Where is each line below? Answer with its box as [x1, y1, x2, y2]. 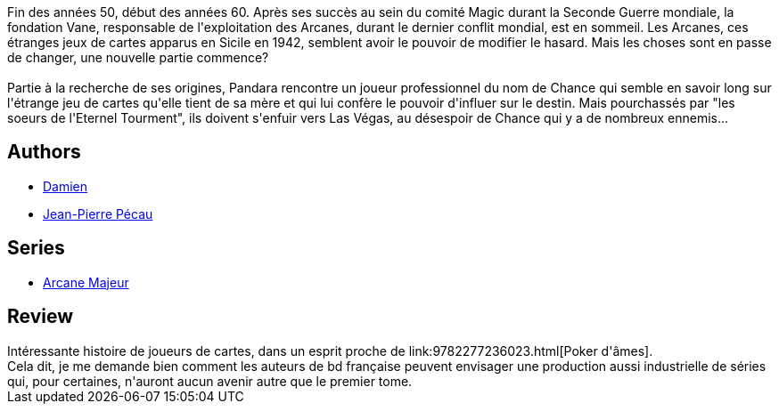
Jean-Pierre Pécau [43, 205, 153, 222]
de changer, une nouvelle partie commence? [7, 50, 269, 65]
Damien [43, 178, 88, 194]
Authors [7, 141, 81, 164]
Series [7, 237, 65, 260]
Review [7, 305, 74, 328]
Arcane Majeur [43, 274, 129, 290]
